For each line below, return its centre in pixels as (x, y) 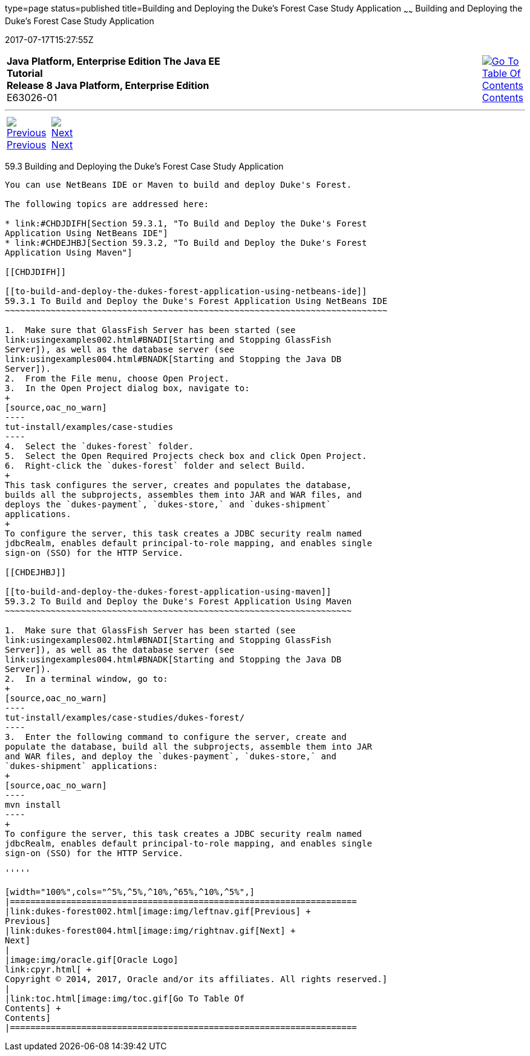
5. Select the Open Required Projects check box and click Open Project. (186, 456)
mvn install (33, 804)
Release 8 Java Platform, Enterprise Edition (108, 85)
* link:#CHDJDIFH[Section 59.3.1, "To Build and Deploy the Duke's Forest (186, 223)
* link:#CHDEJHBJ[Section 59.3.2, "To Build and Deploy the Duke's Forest (186, 243)
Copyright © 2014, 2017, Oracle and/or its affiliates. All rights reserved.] (196, 979)
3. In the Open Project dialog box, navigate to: (127, 388)
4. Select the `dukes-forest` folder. (99, 446)
